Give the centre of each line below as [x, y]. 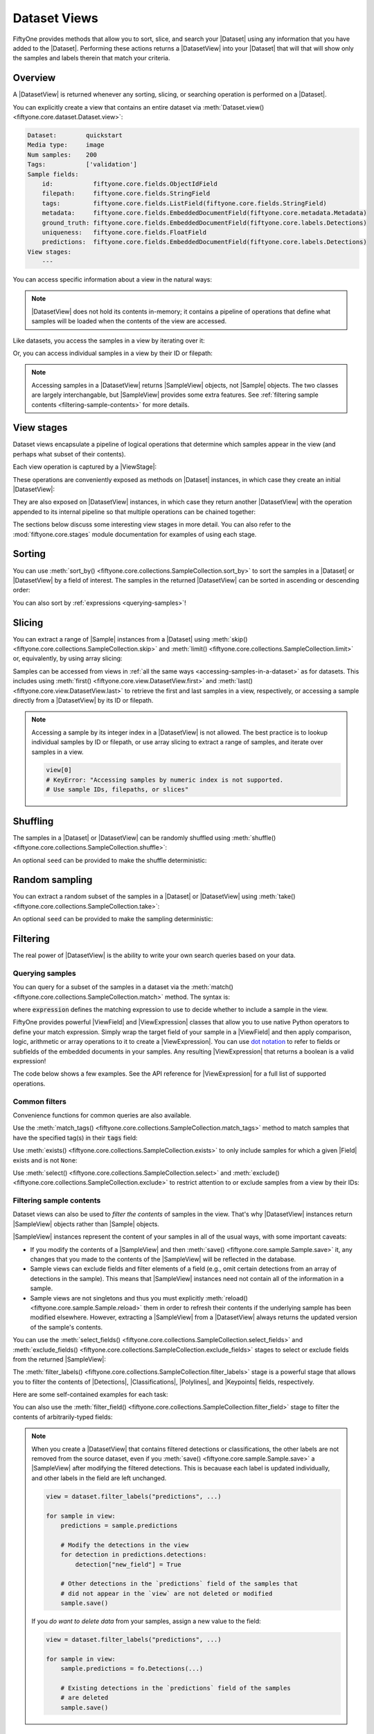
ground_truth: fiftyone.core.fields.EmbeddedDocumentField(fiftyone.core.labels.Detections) [204, 223]
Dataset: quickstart [75, 135]
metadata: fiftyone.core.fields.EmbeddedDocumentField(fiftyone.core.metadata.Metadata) [204, 213]
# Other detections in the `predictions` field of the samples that [179, 1584]
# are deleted [84, 1698]
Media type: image [66, 145]
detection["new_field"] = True [128, 1564]
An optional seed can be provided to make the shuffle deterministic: [110, 860]
